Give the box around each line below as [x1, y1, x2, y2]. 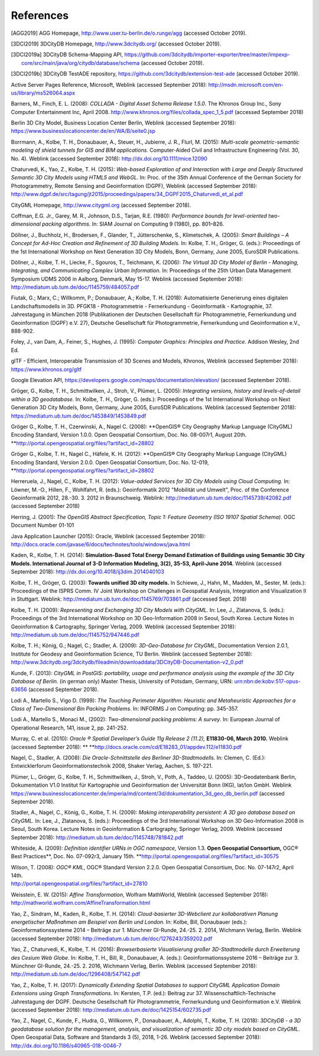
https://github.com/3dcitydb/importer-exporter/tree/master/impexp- [124, 51, 291, 58]
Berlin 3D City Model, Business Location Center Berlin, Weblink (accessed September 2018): [11, 119, 236, 126]
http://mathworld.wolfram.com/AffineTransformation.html [11, 899, 151, 907]
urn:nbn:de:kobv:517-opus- [234, 677, 301, 685]
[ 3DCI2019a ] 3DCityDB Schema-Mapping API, [11, 51, 123, 58]
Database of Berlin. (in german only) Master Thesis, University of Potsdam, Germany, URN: [11, 677, 233, 685]
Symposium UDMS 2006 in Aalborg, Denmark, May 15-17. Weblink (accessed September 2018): [11, 275, 243, 282]
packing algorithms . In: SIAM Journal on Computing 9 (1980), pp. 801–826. [41, 220, 224, 227]
